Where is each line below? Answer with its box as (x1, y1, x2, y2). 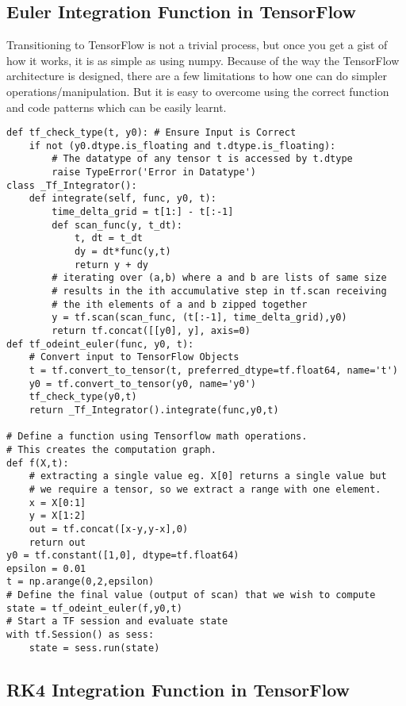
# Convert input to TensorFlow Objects (29, 351, 239, 363)
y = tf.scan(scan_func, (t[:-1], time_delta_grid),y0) (52, 312, 347, 324)
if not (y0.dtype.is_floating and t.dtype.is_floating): (29, 140, 336, 152)
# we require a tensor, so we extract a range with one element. (29, 483, 381, 495)
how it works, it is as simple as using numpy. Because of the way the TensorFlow (6, 52, 400, 68)
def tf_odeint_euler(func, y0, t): (6, 338, 194, 350)
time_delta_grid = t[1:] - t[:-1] (52, 206, 234, 218)
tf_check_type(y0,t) (29, 391, 137, 403)
